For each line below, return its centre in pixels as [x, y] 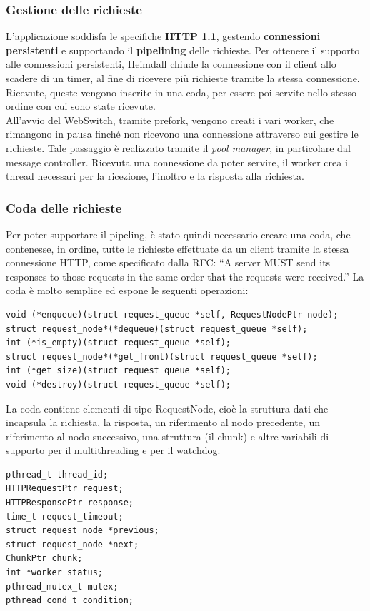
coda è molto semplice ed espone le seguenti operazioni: [127, 290]
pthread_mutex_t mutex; [62, 586]
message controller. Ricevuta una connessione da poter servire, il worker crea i [177, 162]
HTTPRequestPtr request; [65, 489]
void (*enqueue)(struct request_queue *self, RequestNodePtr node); [172, 314]
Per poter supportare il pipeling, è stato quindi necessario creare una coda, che [178, 234]
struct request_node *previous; [82, 531]
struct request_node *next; [72, 544]
